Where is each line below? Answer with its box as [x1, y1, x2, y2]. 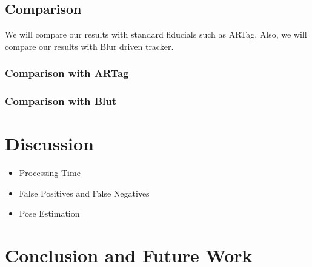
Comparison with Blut [5, 93, 117, 109]
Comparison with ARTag [5, 66, 129, 81]
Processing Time [19, 166, 81, 179]
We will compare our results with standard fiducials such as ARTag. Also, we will [5, 28, 307, 41]
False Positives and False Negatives [19, 186, 150, 199]
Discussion [5, 131, 94, 156]
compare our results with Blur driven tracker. [5, 39, 174, 52]
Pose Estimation [19, 207, 80, 220]
